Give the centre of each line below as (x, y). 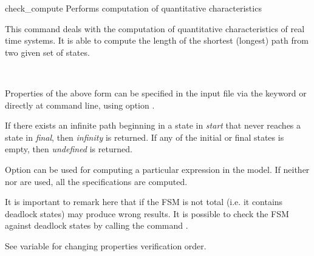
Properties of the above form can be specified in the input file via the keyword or (156, 93)
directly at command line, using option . (80, 105)
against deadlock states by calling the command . (97, 225)
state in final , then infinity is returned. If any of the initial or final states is (145, 137)
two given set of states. (47, 52)
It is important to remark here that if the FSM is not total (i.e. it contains (144, 202)
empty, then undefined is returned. (69, 149)
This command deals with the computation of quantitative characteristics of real (155, 28)
